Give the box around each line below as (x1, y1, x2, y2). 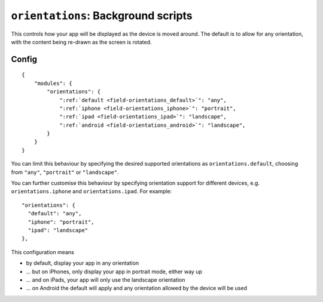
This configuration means (11, 248, 74, 255)
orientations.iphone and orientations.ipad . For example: (11, 188, 172, 195)
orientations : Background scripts (11, 9, 193, 22)
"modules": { (33, 80, 72, 87)
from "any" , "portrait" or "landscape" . (11, 168, 119, 176)
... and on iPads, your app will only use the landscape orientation (26, 276, 185, 283)
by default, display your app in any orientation (26, 260, 139, 267)
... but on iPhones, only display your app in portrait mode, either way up (26, 268, 203, 275)
